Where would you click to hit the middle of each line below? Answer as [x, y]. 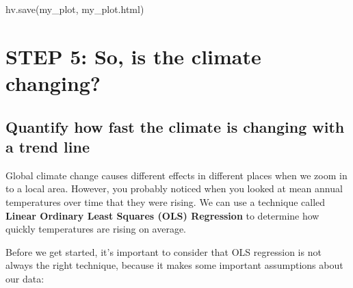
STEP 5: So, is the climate [133, 56]
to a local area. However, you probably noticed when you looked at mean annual [174, 188]
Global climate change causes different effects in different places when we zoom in [176, 175]
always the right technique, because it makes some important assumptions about [174, 265]
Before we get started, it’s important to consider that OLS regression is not [164, 251]
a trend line [48, 146]
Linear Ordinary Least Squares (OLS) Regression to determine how [162, 215]
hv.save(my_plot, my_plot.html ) [75, 9]
